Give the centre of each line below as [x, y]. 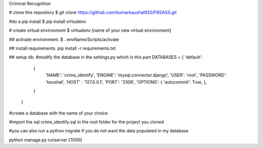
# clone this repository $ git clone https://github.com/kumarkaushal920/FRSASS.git [93, 13]
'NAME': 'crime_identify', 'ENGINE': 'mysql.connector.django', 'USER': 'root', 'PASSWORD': [136, 75]
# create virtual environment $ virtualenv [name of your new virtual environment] [90, 30]
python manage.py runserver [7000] [46, 140]
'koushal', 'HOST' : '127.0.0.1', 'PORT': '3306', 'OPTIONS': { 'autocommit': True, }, [126, 82]
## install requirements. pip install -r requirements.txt [62, 48]
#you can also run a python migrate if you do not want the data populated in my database [99, 131]
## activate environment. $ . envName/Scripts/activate [64, 39]
